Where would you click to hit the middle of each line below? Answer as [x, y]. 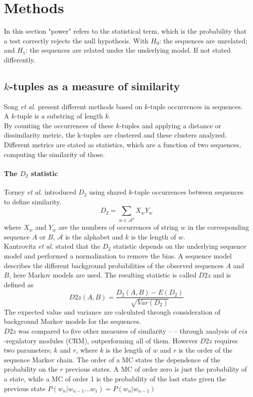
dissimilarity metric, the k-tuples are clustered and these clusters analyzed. [116, 135]
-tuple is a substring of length [59, 116]
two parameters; [28, 350]
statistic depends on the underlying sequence [180, 246]
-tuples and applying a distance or [170, 125]
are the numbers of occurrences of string [118, 227]
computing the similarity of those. [54, 154]
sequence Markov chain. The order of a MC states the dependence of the [112, 359]
